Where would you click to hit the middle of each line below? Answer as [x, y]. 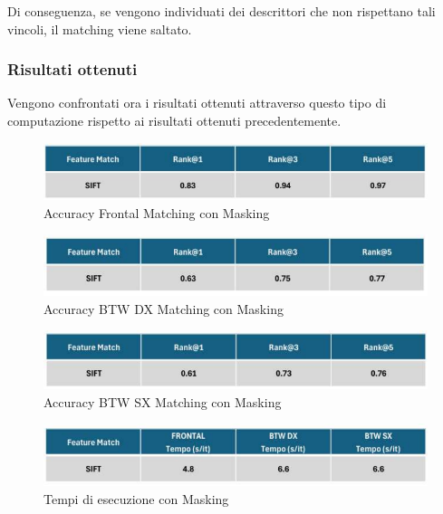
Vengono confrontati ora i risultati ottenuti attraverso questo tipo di [197, 103]
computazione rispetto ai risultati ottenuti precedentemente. [174, 120]
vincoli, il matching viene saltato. [100, 29]
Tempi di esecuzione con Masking [136, 498]
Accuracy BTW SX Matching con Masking [163, 401]
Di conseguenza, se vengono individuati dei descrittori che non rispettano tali [221, 11]
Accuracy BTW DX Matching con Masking [164, 308]
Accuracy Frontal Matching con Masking [157, 212]
